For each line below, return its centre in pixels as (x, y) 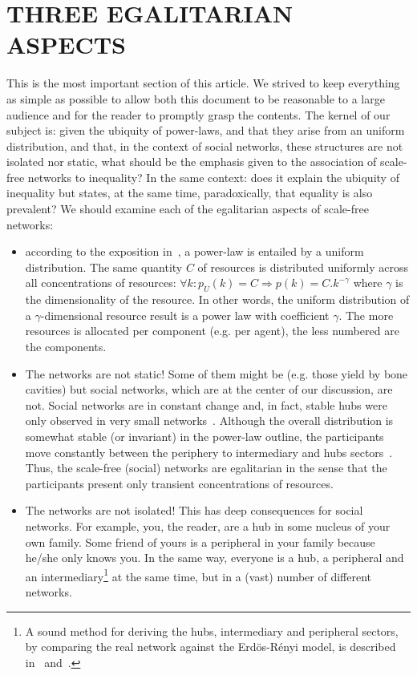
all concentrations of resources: (101, 283)
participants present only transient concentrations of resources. (179, 483)
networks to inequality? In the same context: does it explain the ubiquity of (213, 177)
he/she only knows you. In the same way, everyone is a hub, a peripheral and (215, 558)
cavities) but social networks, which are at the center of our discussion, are (209, 389)
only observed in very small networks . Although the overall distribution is (209, 420)
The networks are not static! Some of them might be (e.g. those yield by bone (217, 373)
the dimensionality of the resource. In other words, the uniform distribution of (217, 299)
